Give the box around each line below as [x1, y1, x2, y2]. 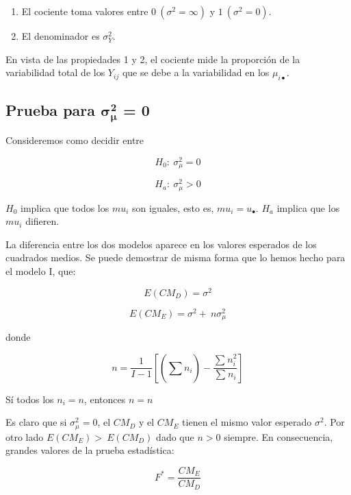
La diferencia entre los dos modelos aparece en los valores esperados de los [5, 237, 317, 251]
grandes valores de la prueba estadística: [5, 443, 174, 457]
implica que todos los [20, 200, 109, 215]
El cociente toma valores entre [21, 4, 148, 18]
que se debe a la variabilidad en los [122, 65, 270, 80]
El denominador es [21, 29, 100, 43]
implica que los [276, 200, 340, 215]
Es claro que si [5, 415, 67, 429]
